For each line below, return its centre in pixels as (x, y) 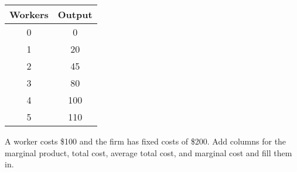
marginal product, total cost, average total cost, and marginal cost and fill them (148, 152)
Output (75, 14)
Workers (29, 14)
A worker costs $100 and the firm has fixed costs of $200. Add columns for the (146, 141)
